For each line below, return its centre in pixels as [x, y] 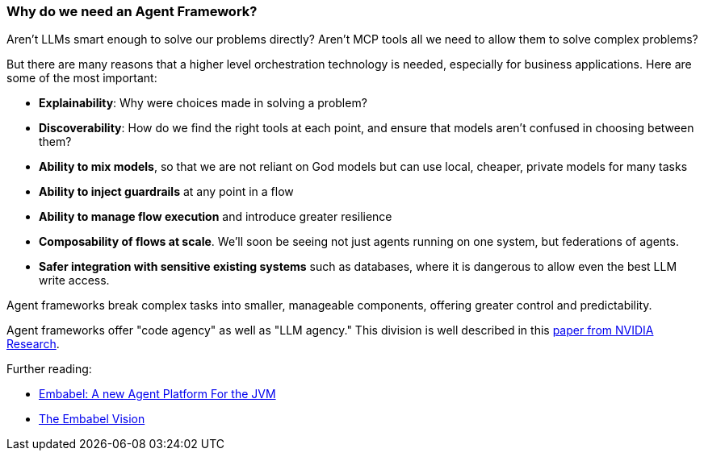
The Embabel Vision [92, 419]
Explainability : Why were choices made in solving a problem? [203, 103]
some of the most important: [82, 78]
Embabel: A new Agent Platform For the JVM [157, 394]
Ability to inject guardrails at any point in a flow [166, 192]
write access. [74, 280]
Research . [33, 344]
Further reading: [49, 369]
